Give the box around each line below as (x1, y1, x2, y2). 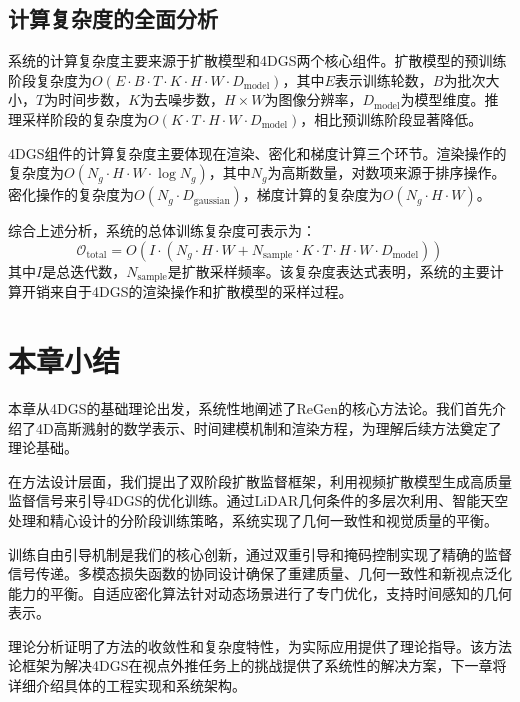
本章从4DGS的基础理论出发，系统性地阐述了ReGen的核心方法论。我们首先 (8, 397, 492, 418)
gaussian (193, 195, 230, 206)
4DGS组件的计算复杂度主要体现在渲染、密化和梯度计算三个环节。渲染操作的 (8, 142, 507, 163)
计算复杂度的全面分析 (8, 3, 218, 34)
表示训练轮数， (334, 69, 433, 90)
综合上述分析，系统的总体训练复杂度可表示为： (8, 220, 316, 241)
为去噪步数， (140, 89, 225, 110)
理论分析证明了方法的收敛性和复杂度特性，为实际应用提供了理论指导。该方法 (8, 635, 512, 656)
